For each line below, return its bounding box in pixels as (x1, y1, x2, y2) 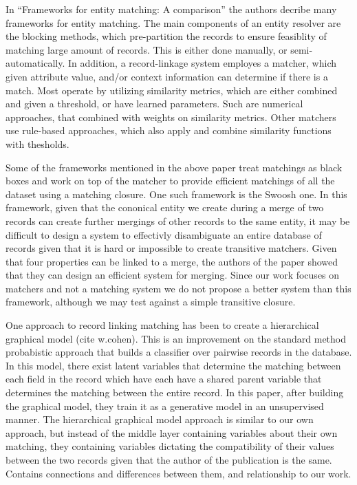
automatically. (6, 56, 65, 70)
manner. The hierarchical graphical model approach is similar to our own (6, 412, 314, 427)
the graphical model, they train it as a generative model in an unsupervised (6, 398, 324, 413)
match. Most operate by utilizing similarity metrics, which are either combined (6, 83, 338, 97)
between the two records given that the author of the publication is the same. (6, 453, 332, 466)
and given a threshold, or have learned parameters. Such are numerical (6, 96, 303, 111)
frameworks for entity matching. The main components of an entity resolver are (6, 15, 341, 30)
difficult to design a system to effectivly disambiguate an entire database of (6, 227, 322, 241)
